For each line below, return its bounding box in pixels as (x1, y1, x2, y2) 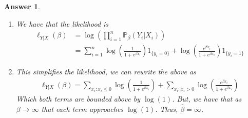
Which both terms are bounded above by (16, 93, 141, 104)
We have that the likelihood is (16, 18, 109, 29)
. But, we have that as (172, 93, 242, 104)
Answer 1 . (4, 1, 40, 11)
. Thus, (155, 103, 178, 114)
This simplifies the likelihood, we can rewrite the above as (16, 66, 196, 77)
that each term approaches (41, 103, 124, 114)
